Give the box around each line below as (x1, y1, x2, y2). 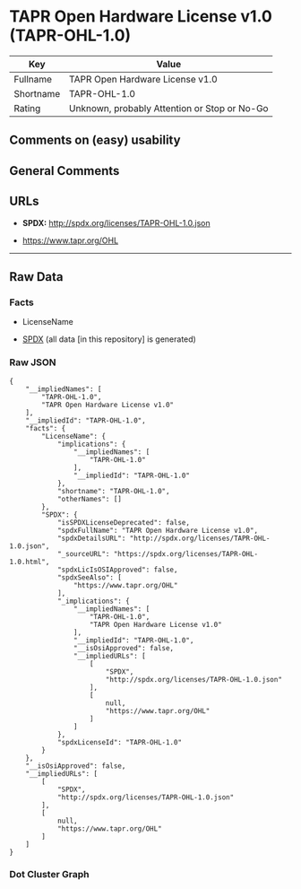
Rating (13, 101, 41, 114)
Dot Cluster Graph (9, 868, 90, 881)
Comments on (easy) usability (9, 133, 181, 148)
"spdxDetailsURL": (56, 534, 126, 543)
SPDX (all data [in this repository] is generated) (21, 334, 197, 344)
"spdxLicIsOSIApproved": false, (56, 565, 178, 574)
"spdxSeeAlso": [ (56, 572, 123, 582)
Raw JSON (9, 356, 56, 369)
